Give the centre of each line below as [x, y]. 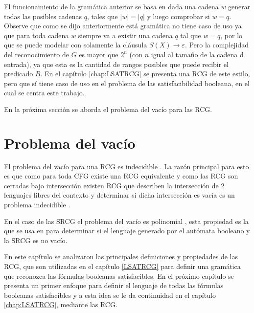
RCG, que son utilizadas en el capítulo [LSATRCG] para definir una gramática [122, 266]
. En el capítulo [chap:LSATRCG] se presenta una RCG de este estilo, [145, 74]
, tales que [102, 16]
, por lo [231, 35]
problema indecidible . [37, 205]
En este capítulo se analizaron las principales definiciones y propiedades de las [121, 257]
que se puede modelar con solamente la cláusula [76, 45]
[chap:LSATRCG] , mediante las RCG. [61, 304]
